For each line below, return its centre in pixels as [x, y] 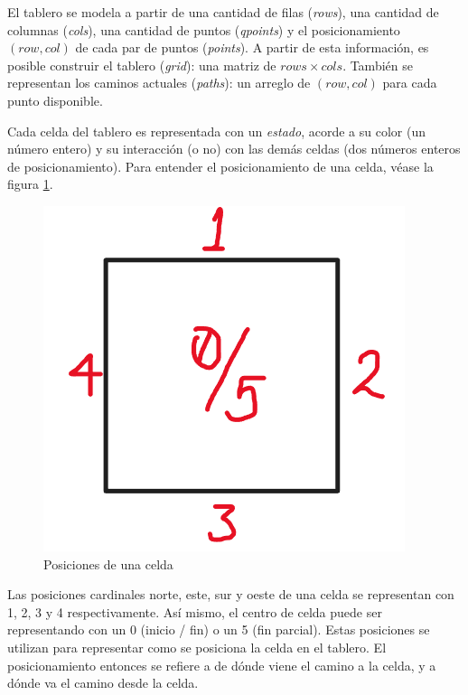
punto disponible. [55, 100]
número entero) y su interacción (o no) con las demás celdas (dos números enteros [234, 149]
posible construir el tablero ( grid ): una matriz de [142, 65]
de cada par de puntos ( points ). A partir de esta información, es [252, 47]
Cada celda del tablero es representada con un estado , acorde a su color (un [216, 131]
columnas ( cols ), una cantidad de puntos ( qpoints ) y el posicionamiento [204, 29]
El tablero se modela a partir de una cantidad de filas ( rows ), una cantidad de [223, 12]
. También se [378, 65]
